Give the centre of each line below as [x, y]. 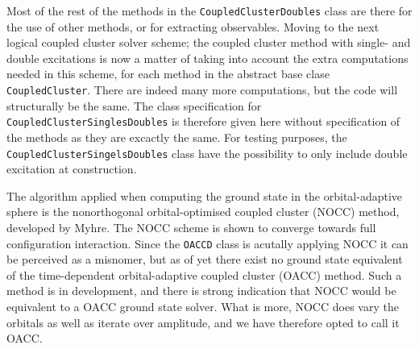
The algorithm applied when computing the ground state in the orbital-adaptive [205, 195]
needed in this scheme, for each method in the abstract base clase [168, 74]
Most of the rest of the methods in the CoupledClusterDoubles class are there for [209, 10]
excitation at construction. [72, 169]
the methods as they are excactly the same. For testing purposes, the [177, 137]
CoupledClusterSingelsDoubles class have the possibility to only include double [207, 153]
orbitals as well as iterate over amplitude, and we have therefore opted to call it [203, 322]
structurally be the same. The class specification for [134, 105]
